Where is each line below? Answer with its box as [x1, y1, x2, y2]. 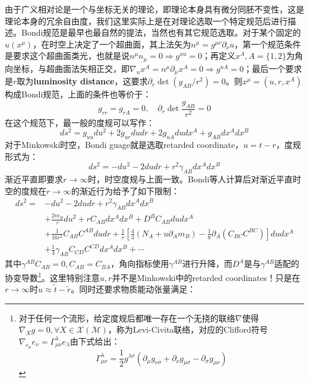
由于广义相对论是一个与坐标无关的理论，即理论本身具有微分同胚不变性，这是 [5, 3, 304, 15]
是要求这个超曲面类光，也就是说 [5, 49, 130, 62]
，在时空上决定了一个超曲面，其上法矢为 [33, 37, 191, 50]
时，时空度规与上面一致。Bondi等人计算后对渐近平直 [88, 173, 293, 185]
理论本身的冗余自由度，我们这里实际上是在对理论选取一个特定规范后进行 [5, 14, 288, 27]
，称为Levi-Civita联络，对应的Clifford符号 [108, 323, 268, 336]
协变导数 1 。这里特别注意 [5, 269, 100, 283]
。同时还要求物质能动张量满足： [71, 283, 196, 295]
